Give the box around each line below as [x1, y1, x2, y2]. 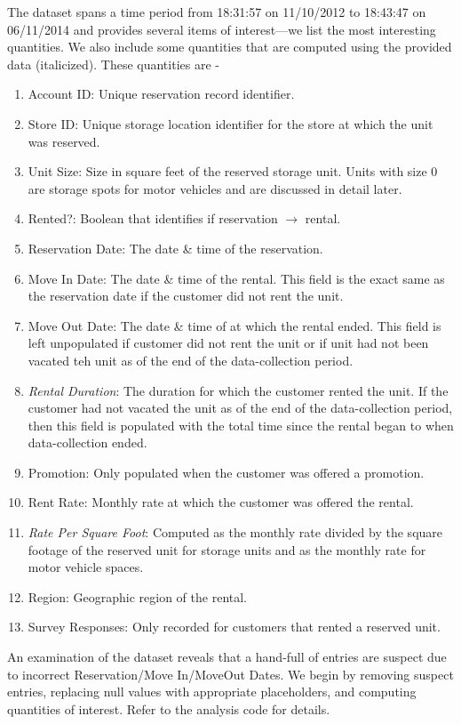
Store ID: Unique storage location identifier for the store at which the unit [28, 114, 433, 133]
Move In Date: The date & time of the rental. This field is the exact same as [28, 269, 445, 287]
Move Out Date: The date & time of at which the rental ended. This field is [28, 316, 441, 334]
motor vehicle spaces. [28, 558, 144, 576]
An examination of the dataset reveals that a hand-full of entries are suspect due [7, 648, 447, 666]
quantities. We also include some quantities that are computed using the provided [7, 37, 452, 56]
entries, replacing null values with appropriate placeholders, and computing [7, 682, 417, 701]
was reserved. [28, 132, 100, 150]
